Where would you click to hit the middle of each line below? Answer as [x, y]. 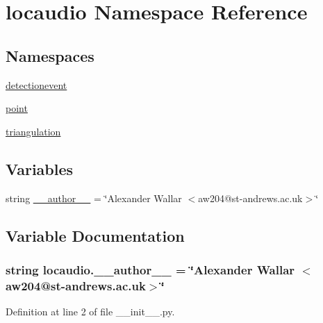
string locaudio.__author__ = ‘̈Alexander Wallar [150, 269]
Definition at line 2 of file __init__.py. [90, 312]
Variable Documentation [95, 235]
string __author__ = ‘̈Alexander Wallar [94, 198]
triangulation [33, 131]
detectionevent [36, 84]
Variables [40, 168]
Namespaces [50, 55]
